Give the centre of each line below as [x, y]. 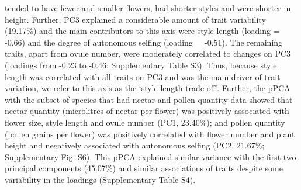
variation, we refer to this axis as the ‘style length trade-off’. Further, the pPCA [148, 88]
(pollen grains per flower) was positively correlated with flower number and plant [150, 134]
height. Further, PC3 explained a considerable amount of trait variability [135, 19]
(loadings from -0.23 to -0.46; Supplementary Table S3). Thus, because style [141, 65]
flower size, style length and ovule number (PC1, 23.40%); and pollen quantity [145, 122]
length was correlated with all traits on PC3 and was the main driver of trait [143, 76]
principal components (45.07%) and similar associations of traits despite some [144, 168]
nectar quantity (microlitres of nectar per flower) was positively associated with [147, 111]
